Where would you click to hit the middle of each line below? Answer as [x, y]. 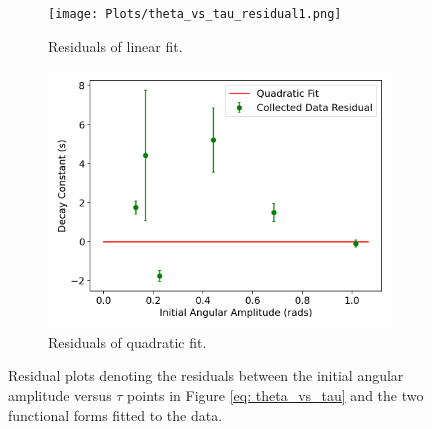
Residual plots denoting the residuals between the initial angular [206, 375]
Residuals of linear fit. [115, 45]
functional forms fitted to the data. [115, 414]
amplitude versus [60, 395]
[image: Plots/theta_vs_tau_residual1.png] [195, 14]
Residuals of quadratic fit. [127, 341]
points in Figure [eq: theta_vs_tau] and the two [275, 395]
